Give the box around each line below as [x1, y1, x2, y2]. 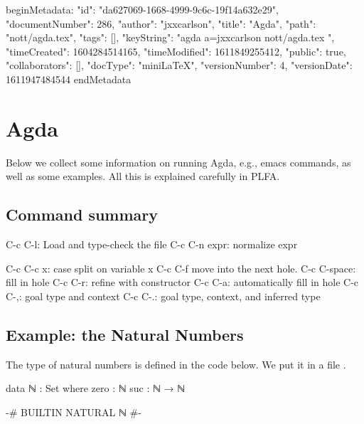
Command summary [6, 203, 159, 226]
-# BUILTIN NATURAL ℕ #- [6, 404, 141, 419]
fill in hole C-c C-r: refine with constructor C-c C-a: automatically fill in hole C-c [6, 275, 359, 290]
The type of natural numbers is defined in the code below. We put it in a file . [6, 356, 346, 371]
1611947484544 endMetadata [6, 71, 132, 86]
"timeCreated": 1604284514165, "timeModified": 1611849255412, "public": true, [6, 43, 346, 58]
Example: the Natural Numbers [6, 323, 244, 345]
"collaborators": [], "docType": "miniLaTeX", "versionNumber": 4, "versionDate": [6, 58, 353, 73]
